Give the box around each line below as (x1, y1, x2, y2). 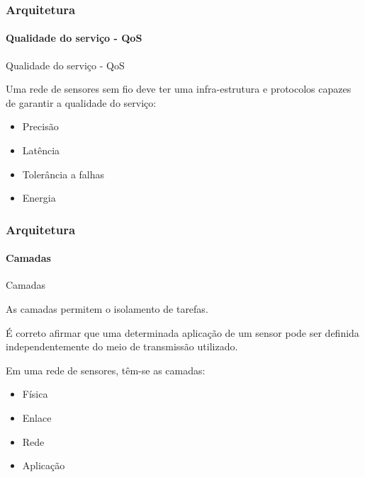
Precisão (22, 119, 59, 134)
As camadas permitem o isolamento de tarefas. (6, 301, 208, 316)
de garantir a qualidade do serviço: (6, 95, 157, 110)
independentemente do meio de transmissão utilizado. (6, 339, 238, 354)
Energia (22, 190, 56, 205)
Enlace (22, 410, 52, 425)
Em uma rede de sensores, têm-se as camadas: (6, 362, 206, 377)
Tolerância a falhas (22, 166, 105, 181)
